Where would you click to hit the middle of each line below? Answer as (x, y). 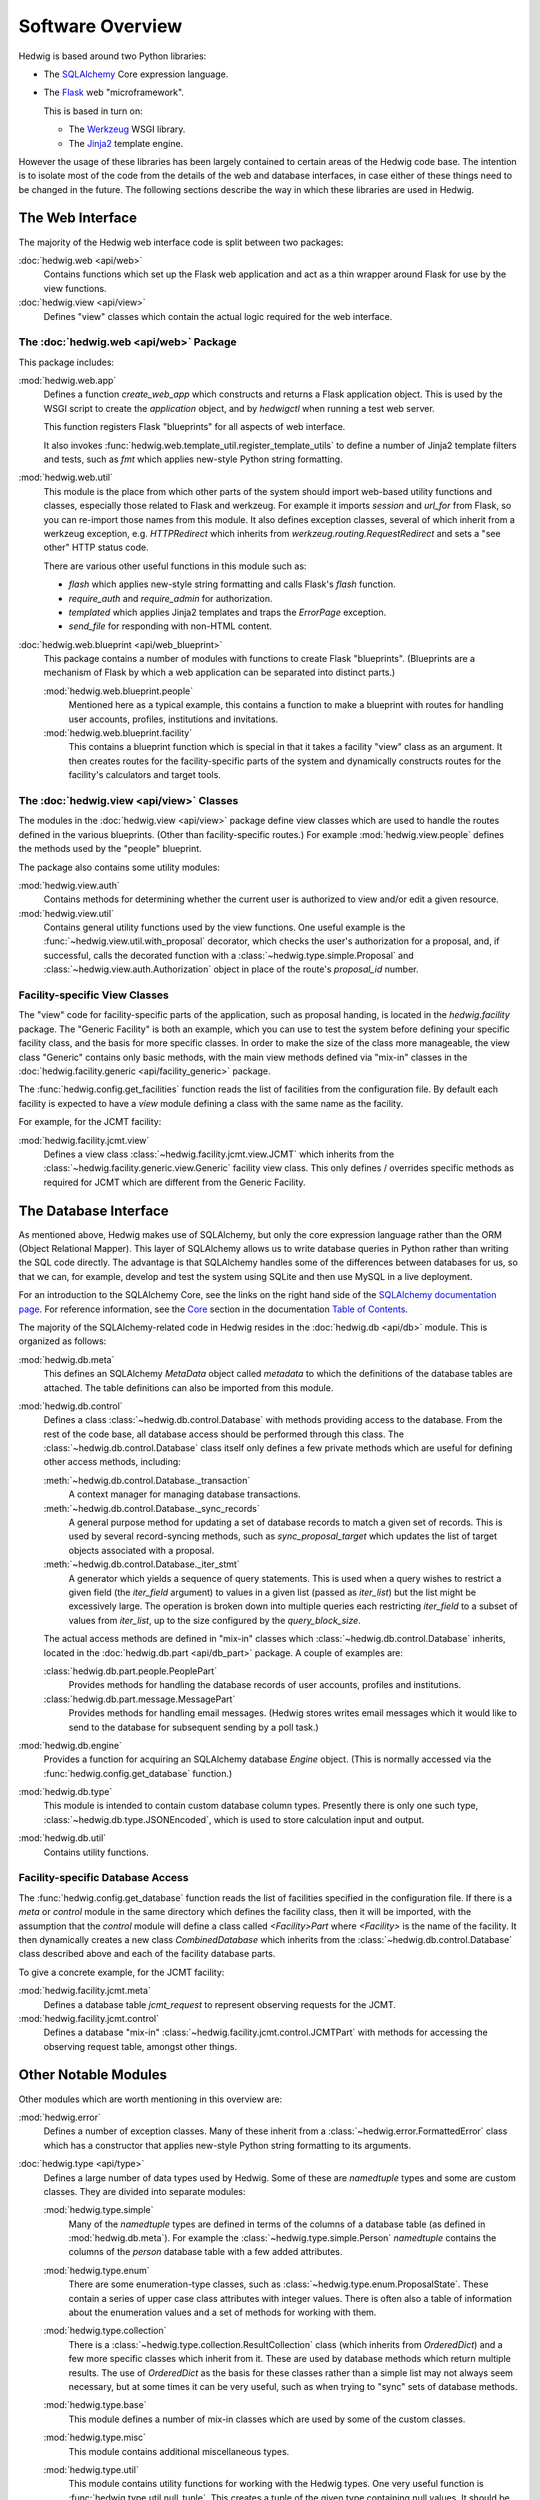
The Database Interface (93, 1210)
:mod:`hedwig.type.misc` (95, 2437)
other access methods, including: (112, 1462)
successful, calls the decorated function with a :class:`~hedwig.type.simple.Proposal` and (228, 955)
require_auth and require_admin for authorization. (170, 598)
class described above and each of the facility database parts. (147, 1954)
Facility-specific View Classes (94, 995)
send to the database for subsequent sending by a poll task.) (193, 1727)
